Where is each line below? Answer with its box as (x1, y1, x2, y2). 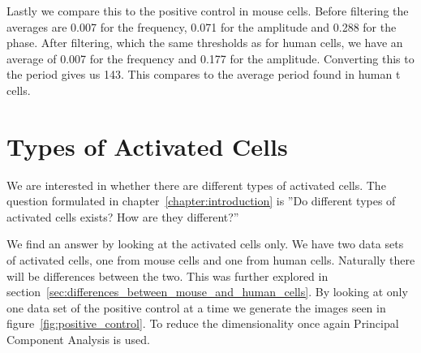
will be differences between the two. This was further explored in (6, 267, 329, 284)
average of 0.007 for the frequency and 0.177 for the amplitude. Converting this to (6, 50, 415, 67)
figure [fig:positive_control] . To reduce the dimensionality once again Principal (6, 315, 399, 332)
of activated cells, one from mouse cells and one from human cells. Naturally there (6, 252, 415, 269)
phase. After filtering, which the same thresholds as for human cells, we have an (6, 34, 403, 51)
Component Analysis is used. (6, 331, 150, 348)
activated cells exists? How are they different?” (6, 208, 239, 225)
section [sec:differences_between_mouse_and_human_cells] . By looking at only (6, 283, 408, 300)
